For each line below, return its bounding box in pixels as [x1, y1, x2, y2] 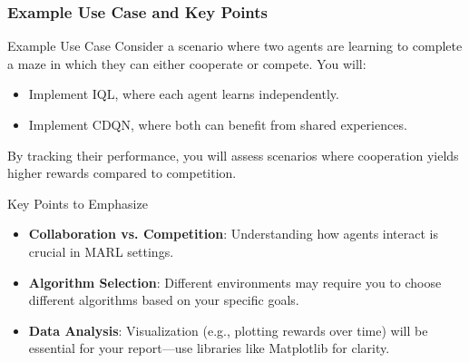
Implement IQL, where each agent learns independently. [28, 84, 339, 103]
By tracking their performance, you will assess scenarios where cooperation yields [7, 145, 459, 164]
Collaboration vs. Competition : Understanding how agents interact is [28, 224, 438, 243]
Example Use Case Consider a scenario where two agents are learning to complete [7, 36, 463, 55]
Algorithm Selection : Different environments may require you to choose [28, 272, 442, 291]
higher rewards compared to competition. [7, 163, 237, 182]
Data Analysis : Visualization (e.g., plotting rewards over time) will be [28, 320, 428, 339]
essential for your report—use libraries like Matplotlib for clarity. [28, 338, 390, 358]
